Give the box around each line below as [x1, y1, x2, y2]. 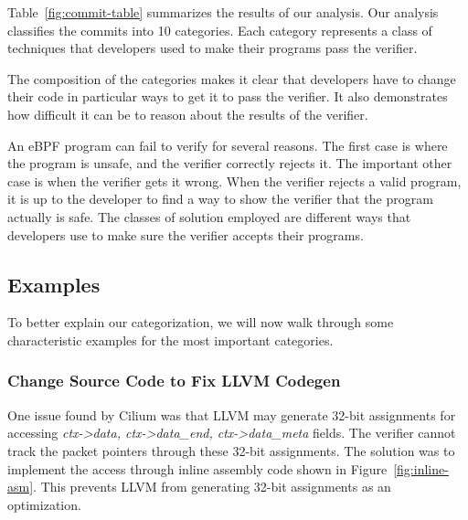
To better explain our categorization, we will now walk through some [7, 313, 394, 332]
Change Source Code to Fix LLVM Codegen [7, 369, 341, 392]
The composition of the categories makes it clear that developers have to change [7, 69, 456, 88]
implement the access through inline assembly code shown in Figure [7, 459, 388, 478]
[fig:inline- [393, 459, 449, 478]
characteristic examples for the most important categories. [7, 330, 334, 349]
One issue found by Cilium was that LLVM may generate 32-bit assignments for [7, 405, 456, 424]
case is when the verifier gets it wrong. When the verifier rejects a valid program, [7, 171, 462, 190]
